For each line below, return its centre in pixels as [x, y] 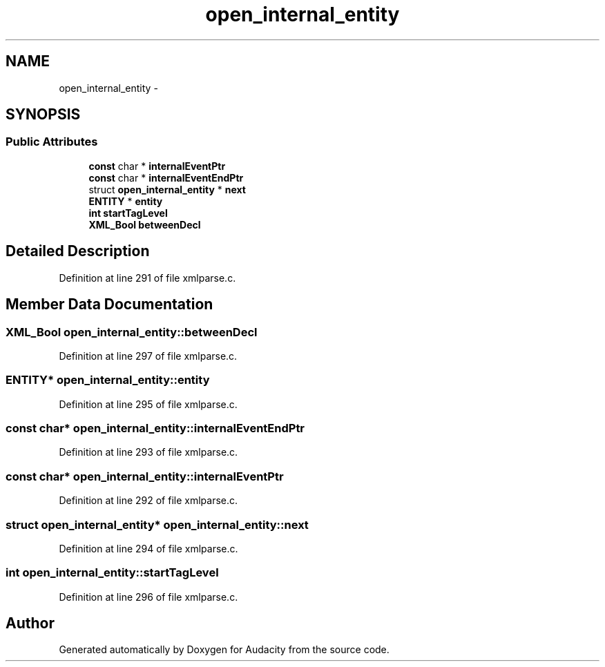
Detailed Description [78, 251]
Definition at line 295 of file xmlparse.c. [148, 404]
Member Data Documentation [109, 304]
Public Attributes [52, 142]
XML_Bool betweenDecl [145, 224]
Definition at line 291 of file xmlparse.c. [147, 278]
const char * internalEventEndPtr [166, 177]
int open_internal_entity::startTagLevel [112, 573]
